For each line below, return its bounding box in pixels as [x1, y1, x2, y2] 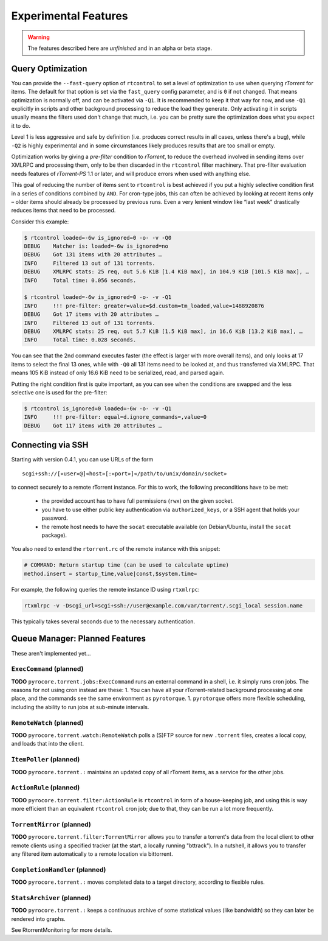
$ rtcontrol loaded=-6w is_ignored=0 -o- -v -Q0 [24, 234, 172, 241]
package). [41, 531, 67, 539]
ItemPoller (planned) [11, 755, 80, 764]
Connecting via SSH [11, 440, 89, 450]
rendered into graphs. [11, 915, 66, 922]
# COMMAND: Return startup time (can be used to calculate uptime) [24, 562, 230, 568]
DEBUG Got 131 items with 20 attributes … [24, 251, 162, 258]
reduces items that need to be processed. [11, 207, 116, 214]
